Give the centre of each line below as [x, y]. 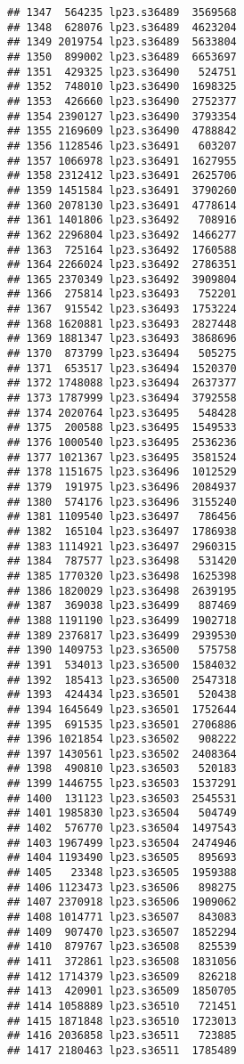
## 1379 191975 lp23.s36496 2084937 [122, 487]
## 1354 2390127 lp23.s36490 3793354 [122, 116]
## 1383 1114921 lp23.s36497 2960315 [122, 546]
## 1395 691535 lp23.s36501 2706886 [122, 724]
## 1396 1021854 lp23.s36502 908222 [122, 739]
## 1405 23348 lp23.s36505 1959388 [122, 873]
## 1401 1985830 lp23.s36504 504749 [122, 813]
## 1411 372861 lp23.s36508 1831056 [122, 962]
